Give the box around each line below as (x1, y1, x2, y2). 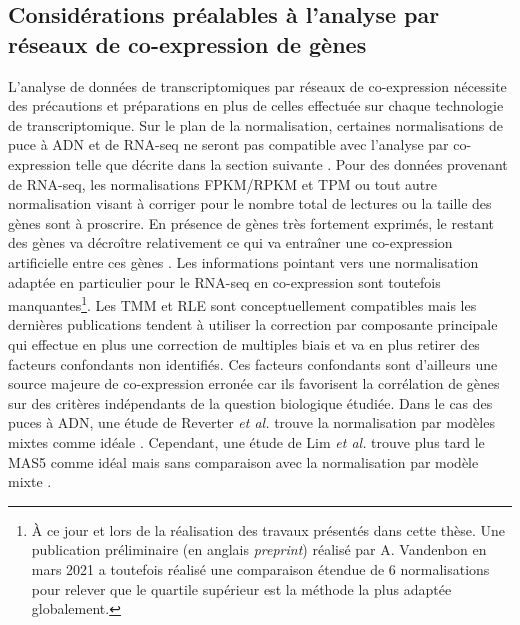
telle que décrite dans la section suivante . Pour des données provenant (75, 153, 508, 174)
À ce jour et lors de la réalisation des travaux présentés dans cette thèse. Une (31, 519, 505, 540)
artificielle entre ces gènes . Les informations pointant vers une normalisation (8, 251, 479, 272)
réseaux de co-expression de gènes (8, 28, 367, 59)
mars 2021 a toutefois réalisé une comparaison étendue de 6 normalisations (31, 558, 490, 579)
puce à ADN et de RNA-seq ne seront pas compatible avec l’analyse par (8, 134, 449, 155)
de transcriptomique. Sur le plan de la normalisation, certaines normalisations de (8, 114, 503, 135)
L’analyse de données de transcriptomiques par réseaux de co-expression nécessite (8, 75, 507, 96)
